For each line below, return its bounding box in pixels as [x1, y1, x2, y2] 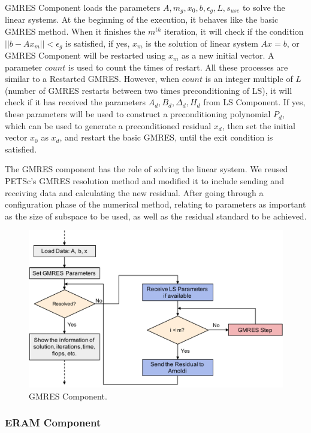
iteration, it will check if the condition [164, 25, 304, 38]
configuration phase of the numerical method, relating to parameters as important [5, 198, 306, 211]
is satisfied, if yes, [65, 36, 130, 49]
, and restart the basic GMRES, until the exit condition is [59, 131, 273, 144]
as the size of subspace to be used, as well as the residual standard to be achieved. [5, 209, 307, 222]
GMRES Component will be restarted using [5, 49, 166, 62]
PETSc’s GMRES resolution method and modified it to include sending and [5, 175, 284, 187]
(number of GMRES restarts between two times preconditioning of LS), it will [5, 84, 292, 96]
